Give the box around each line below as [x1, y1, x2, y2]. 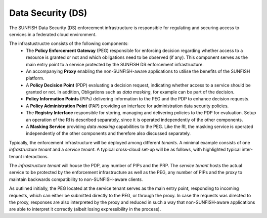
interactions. [23, 153, 49, 159]
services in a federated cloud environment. [9, 31, 97, 37]
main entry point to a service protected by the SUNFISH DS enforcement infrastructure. [26, 61, 204, 67]
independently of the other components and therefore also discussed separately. [26, 131, 191, 136]
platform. [26, 75, 44, 81]
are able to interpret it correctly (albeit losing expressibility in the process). [9, 206, 161, 212]
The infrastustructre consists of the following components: [9, 41, 129, 46]
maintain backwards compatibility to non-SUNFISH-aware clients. [9, 176, 143, 182]
